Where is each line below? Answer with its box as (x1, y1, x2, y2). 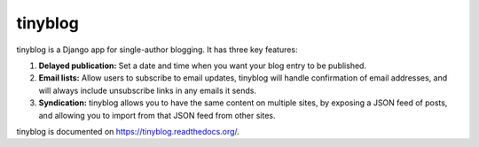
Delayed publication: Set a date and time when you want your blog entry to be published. (38, 60, 367, 71)
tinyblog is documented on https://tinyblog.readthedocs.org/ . (16, 126, 239, 136)
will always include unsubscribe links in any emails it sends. (38, 85, 257, 96)
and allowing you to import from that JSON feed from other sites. (38, 110, 276, 120)
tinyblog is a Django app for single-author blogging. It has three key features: (16, 44, 298, 55)
